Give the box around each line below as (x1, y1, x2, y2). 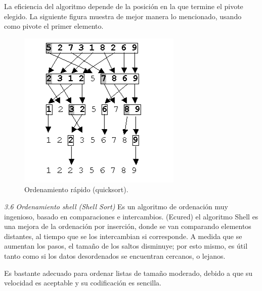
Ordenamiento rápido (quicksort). (24, 184, 128, 195)
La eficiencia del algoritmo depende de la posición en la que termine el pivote (4, 1, 243, 11)
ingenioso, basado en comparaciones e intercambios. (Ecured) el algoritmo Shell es (4, 211, 258, 221)
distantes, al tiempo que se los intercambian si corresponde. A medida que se (4, 230, 242, 241)
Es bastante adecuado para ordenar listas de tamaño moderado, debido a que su (4, 267, 253, 278)
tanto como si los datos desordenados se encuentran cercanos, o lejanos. (4, 250, 226, 261)
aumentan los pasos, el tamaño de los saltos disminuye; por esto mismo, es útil (4, 241, 248, 251)
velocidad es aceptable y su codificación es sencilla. (4, 277, 161, 288)
